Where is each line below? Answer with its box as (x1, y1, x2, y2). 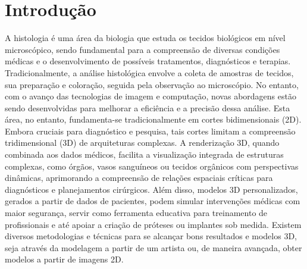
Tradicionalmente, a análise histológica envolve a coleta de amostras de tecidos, (5, 66, 294, 79)
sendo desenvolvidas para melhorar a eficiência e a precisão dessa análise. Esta (5, 101, 290, 114)
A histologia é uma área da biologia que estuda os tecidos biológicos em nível (5, 32, 286, 44)
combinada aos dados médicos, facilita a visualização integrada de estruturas (5, 148, 284, 161)
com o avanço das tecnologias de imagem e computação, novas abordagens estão (5, 90, 296, 102)
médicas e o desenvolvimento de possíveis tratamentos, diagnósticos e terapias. (5, 55, 291, 67)
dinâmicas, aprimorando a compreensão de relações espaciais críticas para (5, 171, 273, 184)
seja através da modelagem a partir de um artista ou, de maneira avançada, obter (5, 241, 302, 254)
